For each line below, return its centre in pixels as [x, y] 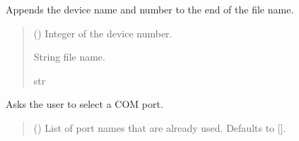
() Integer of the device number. [103, 33]
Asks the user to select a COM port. [84, 104]
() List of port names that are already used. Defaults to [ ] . [160, 127]
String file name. [69, 57]
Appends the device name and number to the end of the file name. [150, 9]
